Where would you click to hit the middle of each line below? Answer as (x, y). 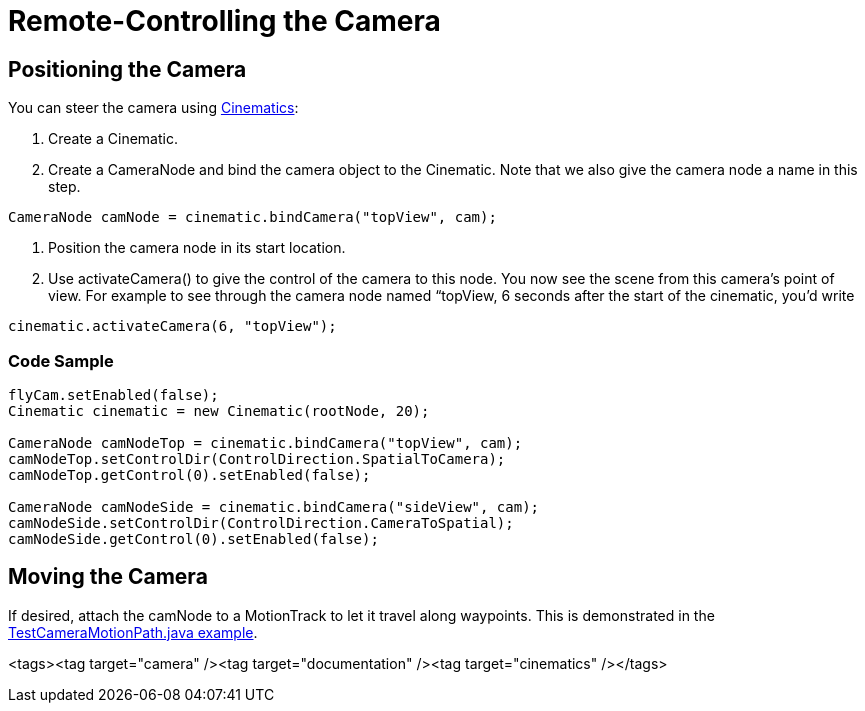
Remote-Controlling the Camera (224, 21)
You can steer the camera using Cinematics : (153, 108)
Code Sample (61, 360)
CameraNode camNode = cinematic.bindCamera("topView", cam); (252, 217)
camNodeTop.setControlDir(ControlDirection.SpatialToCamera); (257, 458)
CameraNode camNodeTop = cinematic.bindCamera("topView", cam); (265, 442)
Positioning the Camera (127, 69)
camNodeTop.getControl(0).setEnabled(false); (189, 474)
